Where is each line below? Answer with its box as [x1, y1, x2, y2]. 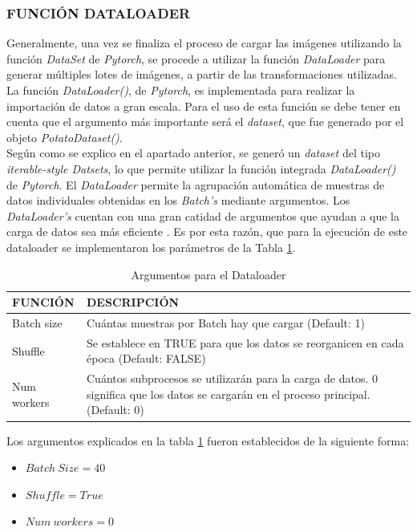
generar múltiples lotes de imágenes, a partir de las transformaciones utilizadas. [6, 66, 397, 83]
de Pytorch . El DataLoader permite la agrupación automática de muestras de [6, 176, 385, 193]
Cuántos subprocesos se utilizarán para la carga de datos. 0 [87, 370, 379, 387]
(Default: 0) [87, 401, 144, 418]
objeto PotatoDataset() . [6, 128, 123, 145]
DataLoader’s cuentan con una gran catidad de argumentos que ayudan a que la [6, 207, 399, 224]
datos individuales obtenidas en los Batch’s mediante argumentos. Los [6, 192, 350, 209]
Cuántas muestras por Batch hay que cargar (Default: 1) [87, 314, 365, 331]
